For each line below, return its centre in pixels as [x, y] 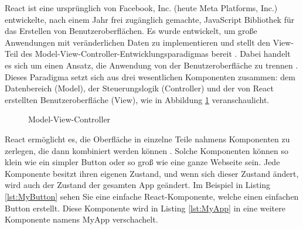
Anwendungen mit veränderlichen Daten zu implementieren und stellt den [138, 42]
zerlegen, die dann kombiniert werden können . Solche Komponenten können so [147, 150]
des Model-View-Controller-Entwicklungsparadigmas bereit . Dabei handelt [156, 54]
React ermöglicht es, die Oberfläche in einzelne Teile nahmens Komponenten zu [147, 139]
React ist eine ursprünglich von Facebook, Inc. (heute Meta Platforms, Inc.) [141, 8]
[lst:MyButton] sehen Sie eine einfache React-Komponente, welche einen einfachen [152, 196]
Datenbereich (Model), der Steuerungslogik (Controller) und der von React [139, 88]
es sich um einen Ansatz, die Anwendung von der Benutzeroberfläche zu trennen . [151, 65]
